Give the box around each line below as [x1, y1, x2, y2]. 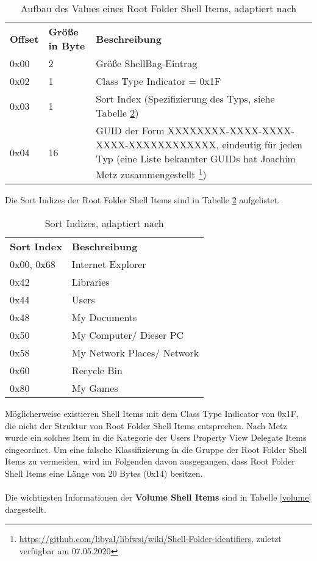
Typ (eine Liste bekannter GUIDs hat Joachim [96, 151, 296, 165]
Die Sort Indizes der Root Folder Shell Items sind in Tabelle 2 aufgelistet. [5, 194, 280, 206]
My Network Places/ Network [71, 345, 199, 360]
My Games [71, 380, 118, 395]
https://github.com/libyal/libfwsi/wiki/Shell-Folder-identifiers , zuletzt [19, 532, 282, 545]
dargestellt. [5, 502, 46, 515]
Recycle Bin [71, 363, 123, 377]
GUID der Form [96, 123, 165, 137]
